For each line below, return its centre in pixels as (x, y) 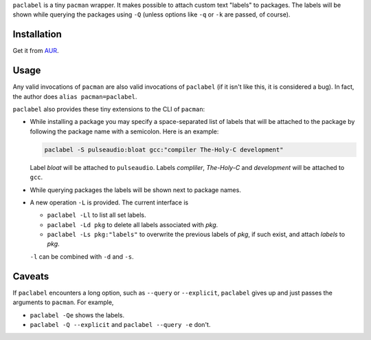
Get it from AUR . (36, 51)
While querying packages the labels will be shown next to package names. (136, 190)
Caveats (31, 276)
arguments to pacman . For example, (63, 302)
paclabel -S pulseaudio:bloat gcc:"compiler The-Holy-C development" (164, 149)
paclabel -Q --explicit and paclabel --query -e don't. (120, 324)
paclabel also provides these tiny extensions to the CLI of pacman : (109, 109)
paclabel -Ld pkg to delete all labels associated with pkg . (133, 224)
